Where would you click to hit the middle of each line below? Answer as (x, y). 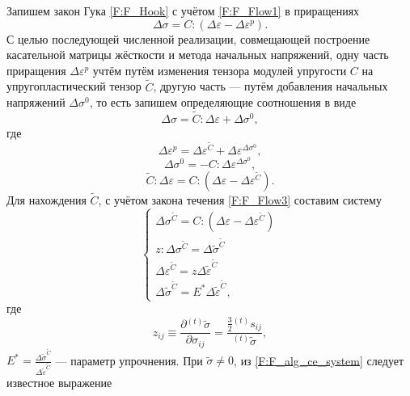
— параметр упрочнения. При (129, 360)
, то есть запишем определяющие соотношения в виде (223, 102)
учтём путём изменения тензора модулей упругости (220, 70)
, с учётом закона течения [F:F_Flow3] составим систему (240, 200)
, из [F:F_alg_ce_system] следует (319, 360)
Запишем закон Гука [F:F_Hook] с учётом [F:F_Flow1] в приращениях (183, 11)
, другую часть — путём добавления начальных (271, 86)
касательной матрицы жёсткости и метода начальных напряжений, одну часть (198, 55)
